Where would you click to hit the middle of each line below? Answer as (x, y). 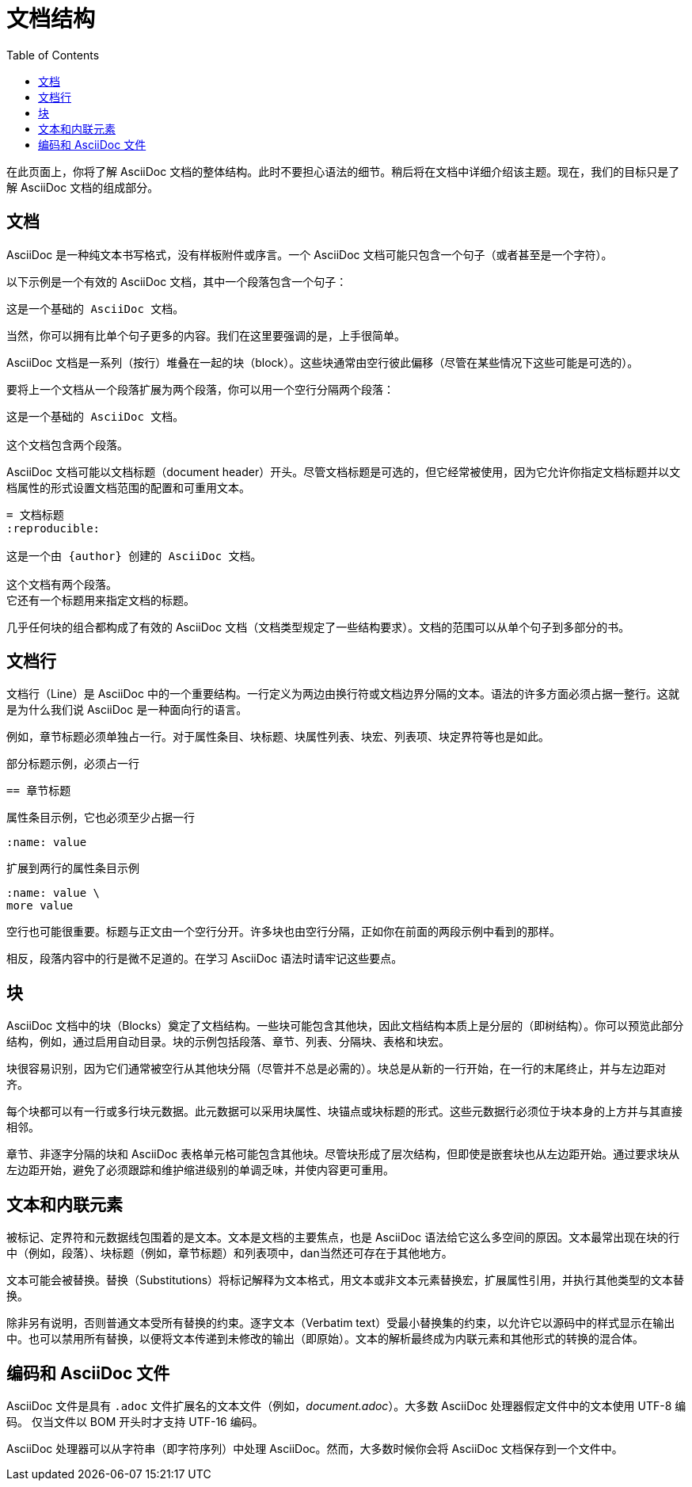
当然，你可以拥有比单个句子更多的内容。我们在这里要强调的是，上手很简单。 (206, 335)
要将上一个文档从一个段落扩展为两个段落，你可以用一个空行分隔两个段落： (200, 389)
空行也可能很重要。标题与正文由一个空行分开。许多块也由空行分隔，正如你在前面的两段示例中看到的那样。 (283, 932)
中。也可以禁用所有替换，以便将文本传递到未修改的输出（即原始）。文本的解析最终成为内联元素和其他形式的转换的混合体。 (325, 1339)
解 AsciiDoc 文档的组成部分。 (83, 187)
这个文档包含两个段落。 (67, 445)
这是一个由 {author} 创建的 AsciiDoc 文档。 (134, 556)
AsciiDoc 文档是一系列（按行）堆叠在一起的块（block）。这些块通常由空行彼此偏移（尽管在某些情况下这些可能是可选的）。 (323, 362)
